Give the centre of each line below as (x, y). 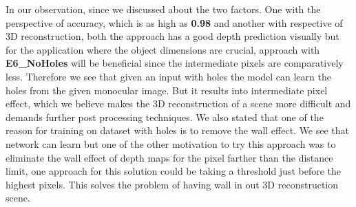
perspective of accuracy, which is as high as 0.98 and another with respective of (174, 22)
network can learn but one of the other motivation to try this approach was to (171, 143)
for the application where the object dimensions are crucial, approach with (163, 49)
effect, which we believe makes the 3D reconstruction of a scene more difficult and (178, 103)
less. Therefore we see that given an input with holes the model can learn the (168, 76)
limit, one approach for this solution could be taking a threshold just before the (174, 171)
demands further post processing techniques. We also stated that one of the (165, 117)
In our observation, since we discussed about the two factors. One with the (163, 9)
